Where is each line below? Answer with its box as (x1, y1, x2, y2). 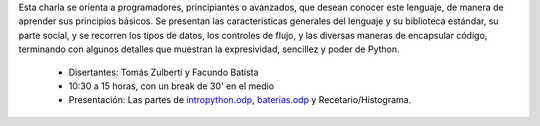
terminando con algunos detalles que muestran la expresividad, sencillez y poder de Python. (18, 43, 400, 55)
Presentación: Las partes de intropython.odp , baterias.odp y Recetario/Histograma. (68, 94, 412, 106)
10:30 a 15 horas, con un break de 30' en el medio (68, 80, 275, 92)
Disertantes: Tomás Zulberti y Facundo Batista (68, 66, 259, 78)
